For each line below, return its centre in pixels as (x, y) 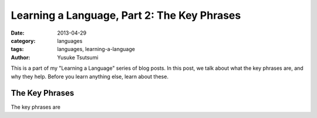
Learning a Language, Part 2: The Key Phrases (126, 15)
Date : (18, 33)
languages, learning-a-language (96, 49)
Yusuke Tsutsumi (78, 57)
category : (23, 41)
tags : (17, 49)
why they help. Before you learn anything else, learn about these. (90, 76)
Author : (21, 57)
